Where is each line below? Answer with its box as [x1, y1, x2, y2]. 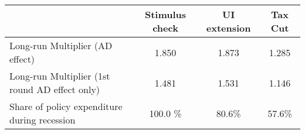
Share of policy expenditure [9, 99, 123, 113]
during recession [9, 113, 76, 126]
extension [206, 21, 251, 35]
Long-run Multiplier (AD [9, 39, 113, 52]
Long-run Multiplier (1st [9, 69, 110, 83]
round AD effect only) [9, 83, 100, 96]
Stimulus [144, 8, 187, 21]
